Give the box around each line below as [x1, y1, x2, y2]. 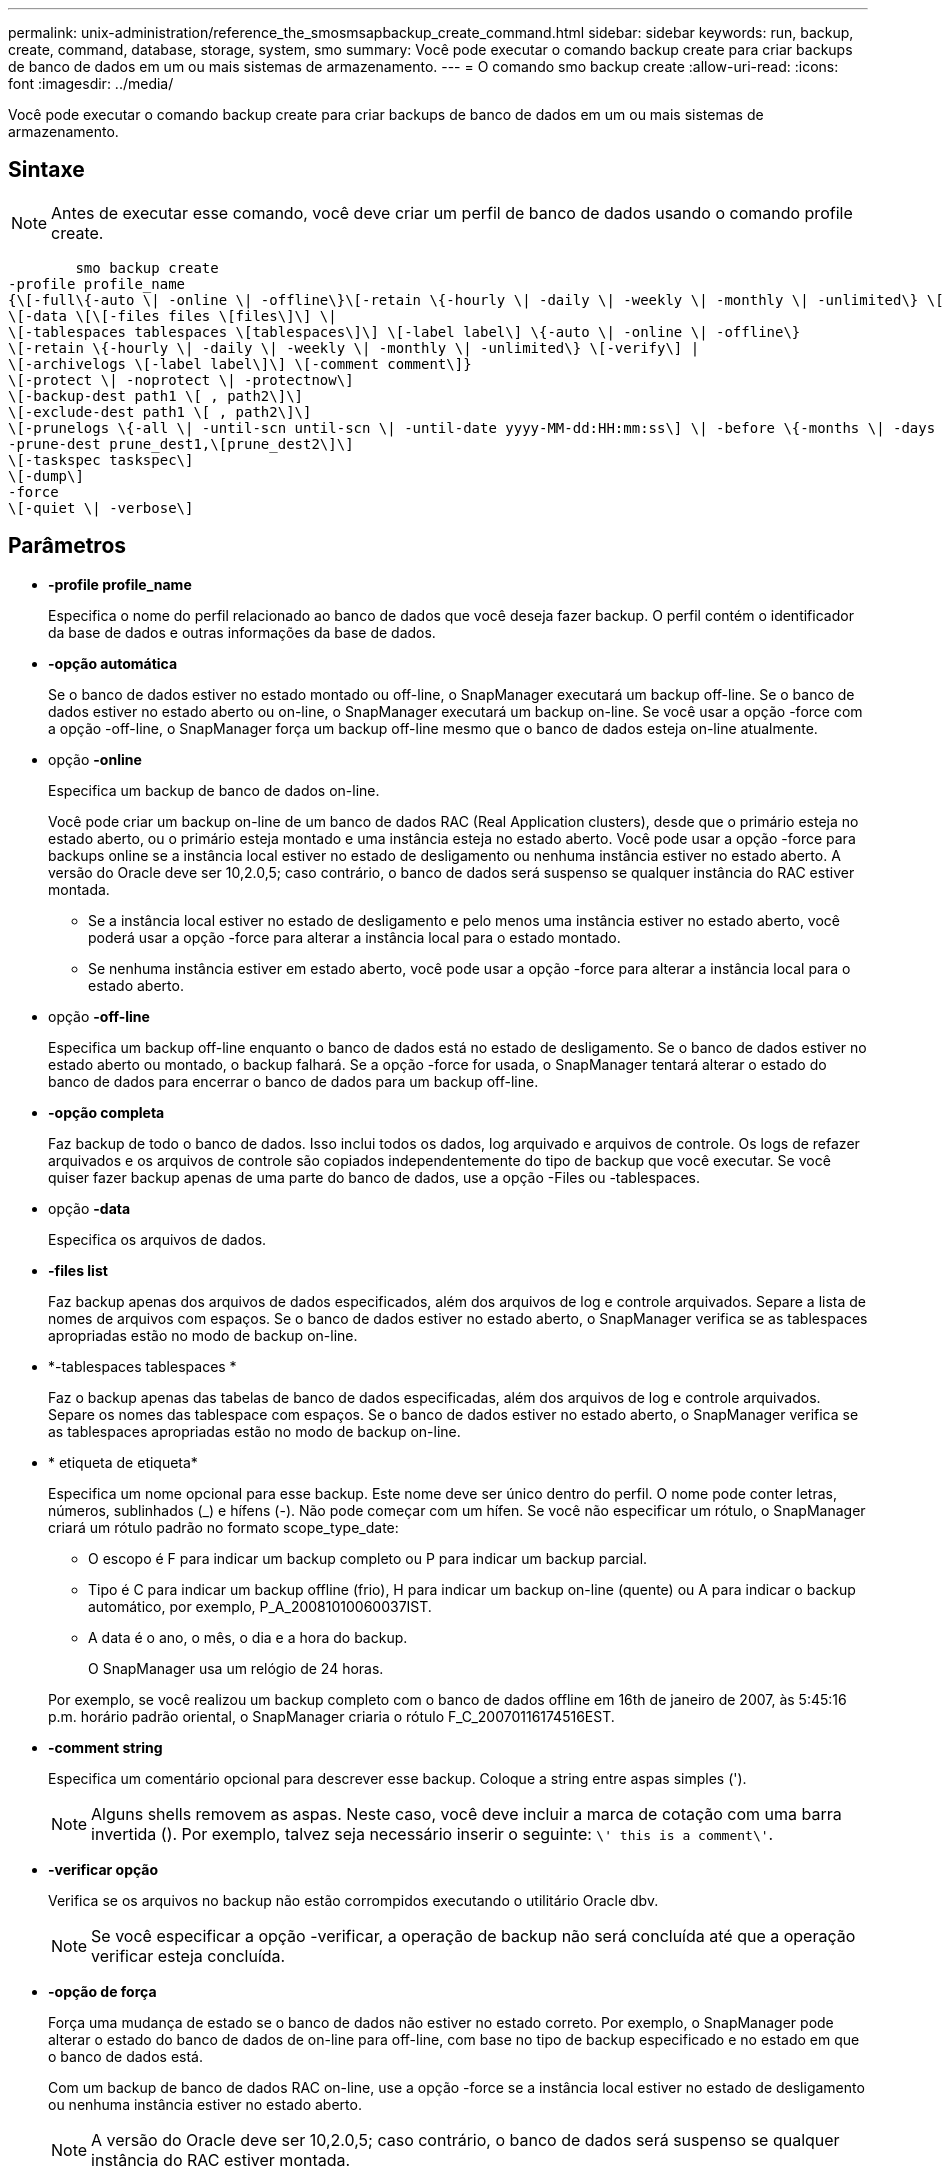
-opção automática [48, 654, 178, 672]
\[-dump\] [8, 467, 84, 484]
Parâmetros [8, 533, 127, 559]
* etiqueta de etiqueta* [48, 1453, 198, 1471]
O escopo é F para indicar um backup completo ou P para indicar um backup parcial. [88, 1549, 648, 1567]
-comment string [48, 1738, 163, 1756]
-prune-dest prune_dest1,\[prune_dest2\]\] [8, 435, 354, 452]
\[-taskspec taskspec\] [8, 451, 194, 468]
